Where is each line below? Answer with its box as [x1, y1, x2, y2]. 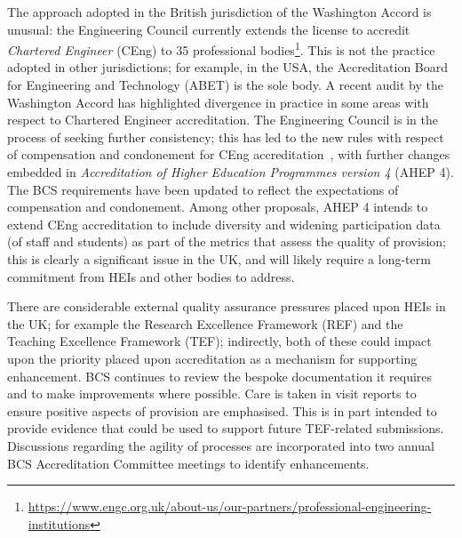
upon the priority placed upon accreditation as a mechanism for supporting [7, 349, 418, 367]
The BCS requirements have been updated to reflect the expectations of [7, 180, 399, 198]
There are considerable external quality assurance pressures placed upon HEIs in [7, 297, 446, 316]
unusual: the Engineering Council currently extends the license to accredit [7, 20, 410, 38]
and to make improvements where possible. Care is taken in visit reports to [7, 384, 417, 403]
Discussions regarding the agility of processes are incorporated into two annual [7, 436, 434, 454]
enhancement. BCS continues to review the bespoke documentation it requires [7, 366, 433, 385]
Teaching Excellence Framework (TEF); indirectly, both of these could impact [7, 332, 432, 350]
